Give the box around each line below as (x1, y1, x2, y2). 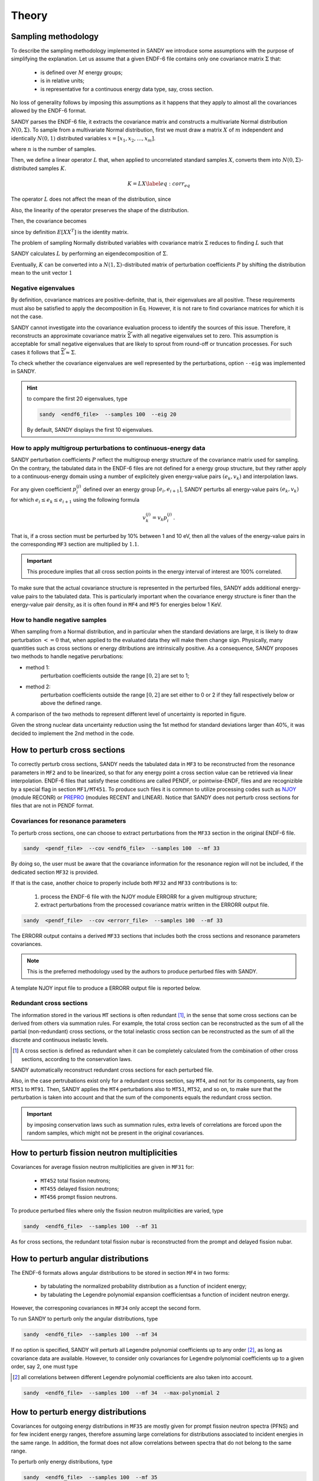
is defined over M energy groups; (40, 69, 123, 76)
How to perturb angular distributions (11, 1254, 149, 1264)
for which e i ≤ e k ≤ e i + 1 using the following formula (11, 496, 140, 505)
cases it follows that (11, 348, 60, 355)
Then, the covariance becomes (11, 217, 87, 225)
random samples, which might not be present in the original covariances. (27, 1129, 204, 1137)
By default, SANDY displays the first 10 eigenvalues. (27, 427, 154, 434)
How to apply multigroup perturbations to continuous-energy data (11, 444, 206, 452)
